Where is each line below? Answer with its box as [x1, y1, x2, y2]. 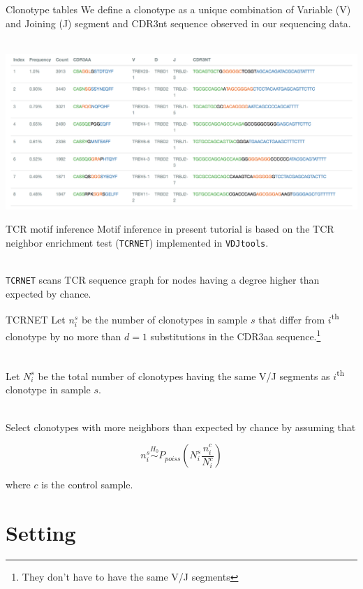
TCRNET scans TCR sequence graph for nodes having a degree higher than [6, 272, 320, 287]
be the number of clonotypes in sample [81, 312, 248, 327]
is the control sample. [41, 477, 133, 492]
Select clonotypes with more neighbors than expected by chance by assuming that [6, 419, 356, 434]
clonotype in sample [6, 382, 91, 397]
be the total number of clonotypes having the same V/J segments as [38, 368, 330, 383]
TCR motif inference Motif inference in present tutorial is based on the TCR [6, 221, 334, 236]
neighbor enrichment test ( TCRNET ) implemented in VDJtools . [6, 235, 269, 249]
